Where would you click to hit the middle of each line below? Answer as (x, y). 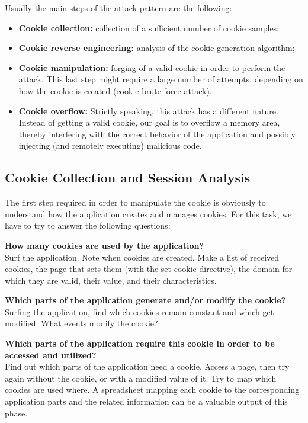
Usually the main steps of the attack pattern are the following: (118, 8)
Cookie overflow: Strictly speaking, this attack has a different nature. (148, 110)
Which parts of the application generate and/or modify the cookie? (145, 300)
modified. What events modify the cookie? (81, 323)
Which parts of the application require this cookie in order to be (140, 343)
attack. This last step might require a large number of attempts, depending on (161, 79)
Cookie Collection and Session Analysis (128, 177)
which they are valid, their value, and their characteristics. (111, 280)
